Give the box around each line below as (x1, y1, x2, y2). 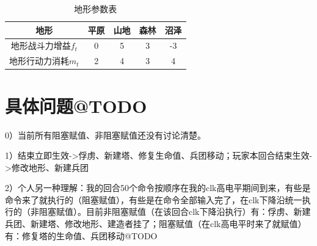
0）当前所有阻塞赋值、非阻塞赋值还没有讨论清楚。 (5, 128, 206, 141)
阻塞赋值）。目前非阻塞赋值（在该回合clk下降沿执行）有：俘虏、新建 (38, 205, 311, 218)
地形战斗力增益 (10, 39, 71, 52)
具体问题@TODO (5, 93, 147, 118)
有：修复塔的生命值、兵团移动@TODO (5, 229, 158, 242)
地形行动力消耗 (9, 54, 69, 67)
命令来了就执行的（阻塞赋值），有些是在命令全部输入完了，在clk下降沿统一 (5, 193, 302, 206)
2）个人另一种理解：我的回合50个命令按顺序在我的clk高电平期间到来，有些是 (5, 181, 311, 194)
